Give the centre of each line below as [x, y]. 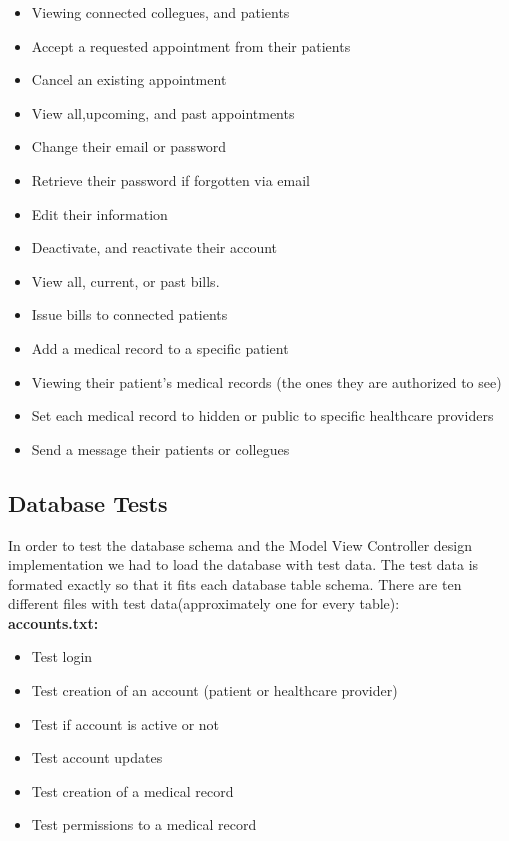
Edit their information [99, 213]
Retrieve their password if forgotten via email [170, 179]
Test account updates [97, 757]
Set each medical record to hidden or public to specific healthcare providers [262, 415]
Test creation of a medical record [132, 790]
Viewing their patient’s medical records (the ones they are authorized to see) [266, 381]
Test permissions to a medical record [144, 824]
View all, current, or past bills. [125, 280]
